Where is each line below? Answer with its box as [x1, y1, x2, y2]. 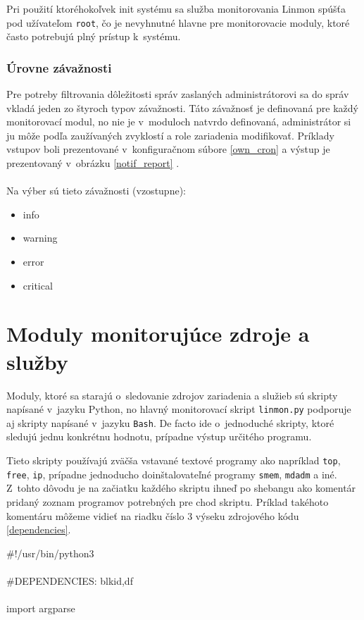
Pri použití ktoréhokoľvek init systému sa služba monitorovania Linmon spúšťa [6, 1, 346, 15]
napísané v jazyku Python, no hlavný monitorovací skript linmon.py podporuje [6, 402, 351, 416]
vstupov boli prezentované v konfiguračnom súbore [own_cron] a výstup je [6, 142, 330, 156]
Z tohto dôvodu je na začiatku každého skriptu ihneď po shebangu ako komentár [6, 480, 356, 495]
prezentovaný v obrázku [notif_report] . [6, 156, 180, 170]
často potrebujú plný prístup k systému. [6, 29, 181, 44]
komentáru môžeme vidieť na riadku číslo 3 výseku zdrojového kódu [6, 508, 299, 523]
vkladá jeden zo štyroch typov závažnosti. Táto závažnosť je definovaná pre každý [6, 100, 358, 115]
